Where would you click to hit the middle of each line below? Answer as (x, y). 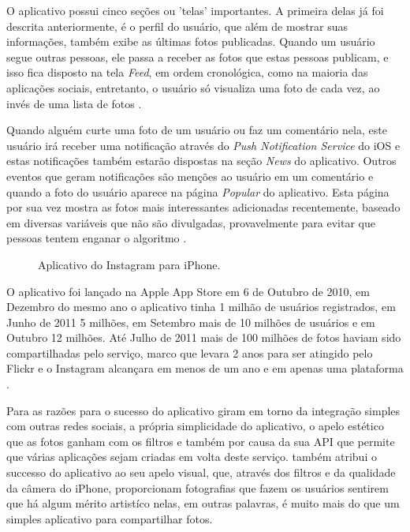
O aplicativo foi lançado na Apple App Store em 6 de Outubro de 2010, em (188, 291)
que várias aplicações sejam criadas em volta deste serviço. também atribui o (192, 457)
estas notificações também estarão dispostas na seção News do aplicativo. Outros (201, 161)
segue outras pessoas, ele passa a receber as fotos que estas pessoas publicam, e (198, 56)
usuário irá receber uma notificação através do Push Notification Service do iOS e (203, 145)
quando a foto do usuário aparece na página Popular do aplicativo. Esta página (198, 191)
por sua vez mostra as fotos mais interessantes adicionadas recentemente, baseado (203, 207)
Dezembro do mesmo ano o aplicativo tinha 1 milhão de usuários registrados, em (201, 307)
